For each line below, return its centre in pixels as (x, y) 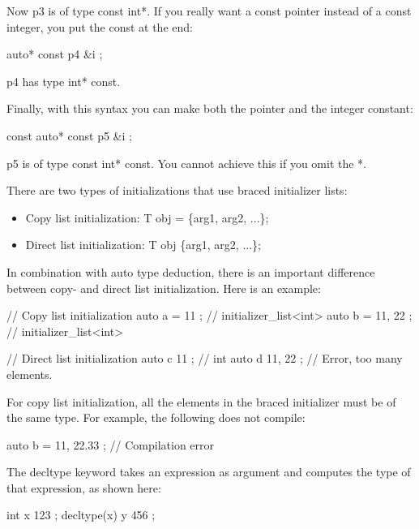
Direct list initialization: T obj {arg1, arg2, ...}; (143, 245)
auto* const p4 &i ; (55, 54)
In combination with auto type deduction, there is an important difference (191, 271)
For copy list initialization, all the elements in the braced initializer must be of (201, 401)
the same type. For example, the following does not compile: (156, 417)
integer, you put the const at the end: (100, 26)
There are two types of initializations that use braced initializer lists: (177, 190)
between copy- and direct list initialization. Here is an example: (164, 288)
